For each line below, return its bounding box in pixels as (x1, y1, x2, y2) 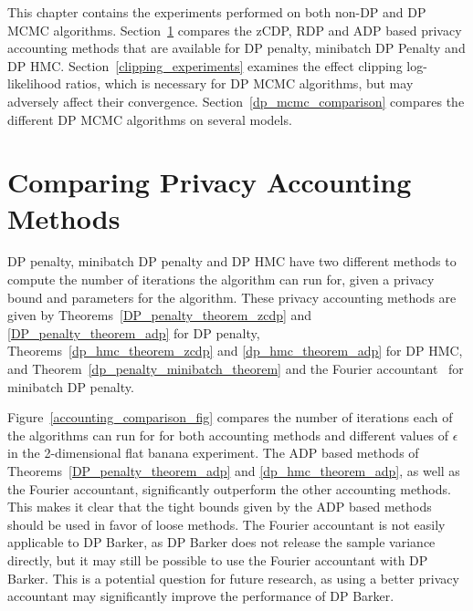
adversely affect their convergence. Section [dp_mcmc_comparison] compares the (7, 91, 465, 110)
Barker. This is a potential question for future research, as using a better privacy (7, 568, 459, 587)
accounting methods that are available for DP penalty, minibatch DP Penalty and (7, 38, 466, 57)
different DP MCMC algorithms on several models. (7, 109, 292, 129)
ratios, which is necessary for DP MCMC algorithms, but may (65, 74, 414, 93)
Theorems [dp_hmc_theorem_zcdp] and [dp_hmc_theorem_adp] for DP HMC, (7, 341, 463, 360)
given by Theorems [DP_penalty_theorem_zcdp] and (7, 305, 312, 325)
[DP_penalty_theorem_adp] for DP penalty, (7, 323, 260, 342)
